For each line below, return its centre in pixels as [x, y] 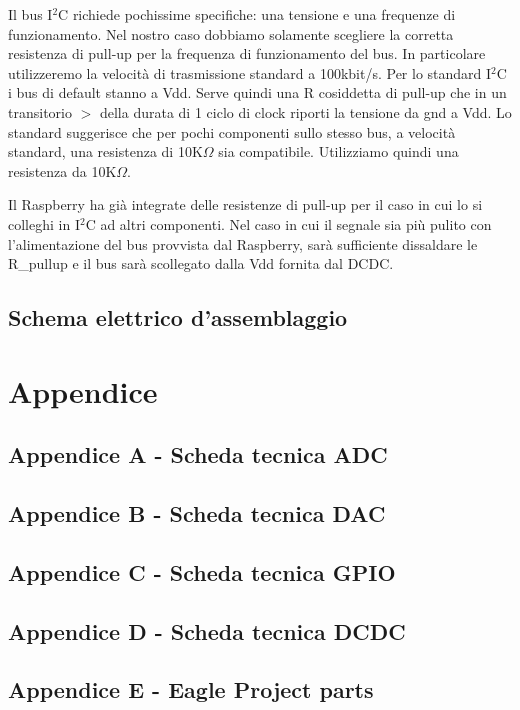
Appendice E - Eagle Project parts [191, 689]
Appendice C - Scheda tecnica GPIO [202, 571]
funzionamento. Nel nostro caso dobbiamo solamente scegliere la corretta [231, 33]
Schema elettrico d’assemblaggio [178, 317]
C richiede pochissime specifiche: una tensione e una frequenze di [257, 14]
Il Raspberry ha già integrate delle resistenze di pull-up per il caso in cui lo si [245, 204]
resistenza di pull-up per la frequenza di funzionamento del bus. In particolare [247, 53]
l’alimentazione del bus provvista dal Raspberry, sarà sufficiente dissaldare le [243, 243]
